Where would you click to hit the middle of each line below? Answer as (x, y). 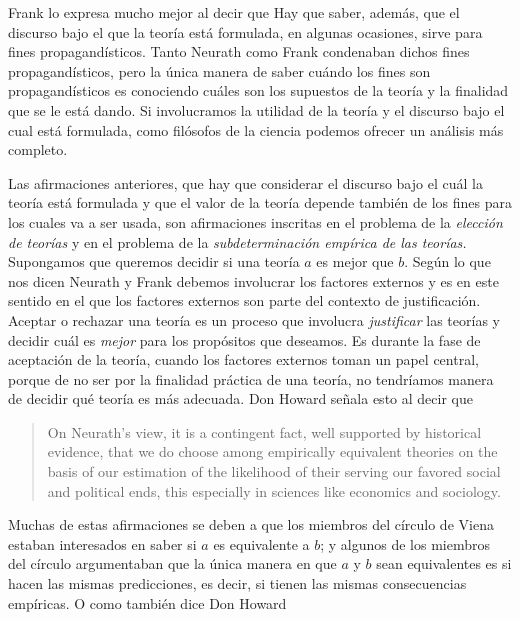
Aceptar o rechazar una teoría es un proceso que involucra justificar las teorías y (254, 319)
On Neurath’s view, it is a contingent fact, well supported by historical (264, 431)
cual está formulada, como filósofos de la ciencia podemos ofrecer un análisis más (256, 129)
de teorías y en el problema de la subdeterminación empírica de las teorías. (237, 241)
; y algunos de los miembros (405, 543)
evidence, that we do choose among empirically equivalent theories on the (272, 451)
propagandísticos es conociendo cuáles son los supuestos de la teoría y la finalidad (258, 90)
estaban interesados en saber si (102, 543)
